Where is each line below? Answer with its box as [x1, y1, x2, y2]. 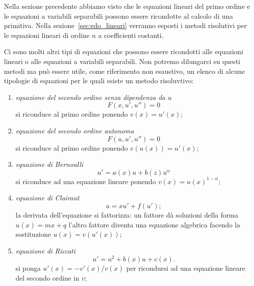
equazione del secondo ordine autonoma [15, 125, 134, 135]
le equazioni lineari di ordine [4, 30, 90, 40]
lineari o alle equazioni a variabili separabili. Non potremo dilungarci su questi [4, 56, 240, 66]
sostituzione [15, 229, 51, 239]
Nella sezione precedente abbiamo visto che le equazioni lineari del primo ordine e [4, 1, 250, 11]
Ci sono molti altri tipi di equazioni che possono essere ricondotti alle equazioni [4, 46, 243, 57]
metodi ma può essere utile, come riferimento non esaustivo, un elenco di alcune [4, 65, 245, 76]
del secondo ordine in [15, 272, 80, 283]
